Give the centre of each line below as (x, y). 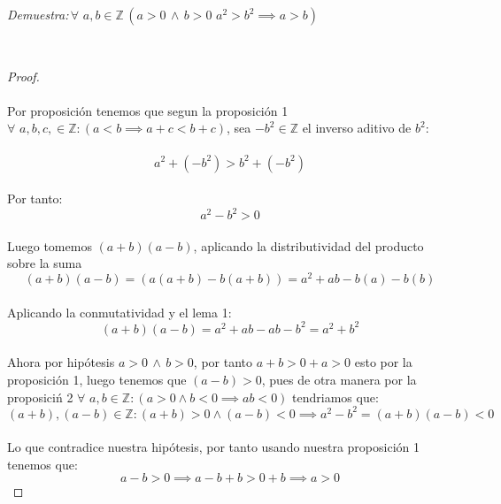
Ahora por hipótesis (61, 362)
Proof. (23, 76)
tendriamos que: (335, 397)
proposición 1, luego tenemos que (97, 379)
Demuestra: (38, 14)
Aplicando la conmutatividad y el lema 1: (119, 312)
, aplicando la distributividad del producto (308, 245)
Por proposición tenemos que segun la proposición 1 (148, 110)
